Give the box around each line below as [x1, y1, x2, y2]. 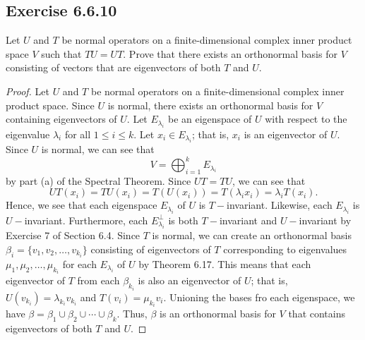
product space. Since [6, 97, 95, 112]
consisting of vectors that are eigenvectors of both [6, 60, 221, 75]
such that [41, 46, 82, 61]
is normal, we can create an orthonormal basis [152, 228, 352, 243]
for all [64, 126, 91, 141]
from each [77, 273, 120, 288]
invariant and [219, 212, 277, 227]
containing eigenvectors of [6, 111, 117, 126]
